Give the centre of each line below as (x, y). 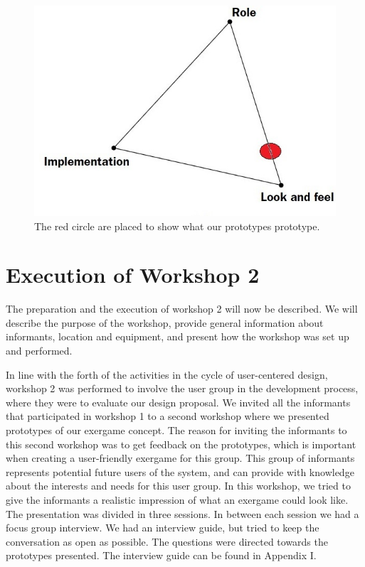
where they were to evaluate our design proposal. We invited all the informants (178, 402)
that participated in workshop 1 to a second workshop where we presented (168, 416)
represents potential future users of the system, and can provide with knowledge (180, 471)
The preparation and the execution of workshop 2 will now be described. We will (182, 309)
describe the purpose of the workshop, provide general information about (165, 322)
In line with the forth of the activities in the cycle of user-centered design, (167, 374)
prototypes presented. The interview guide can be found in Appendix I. (161, 555)
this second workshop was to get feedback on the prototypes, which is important (181, 444)
